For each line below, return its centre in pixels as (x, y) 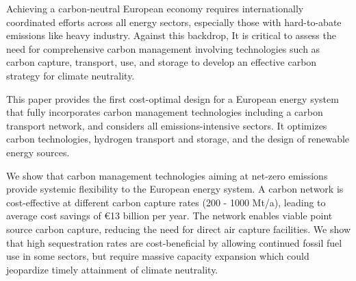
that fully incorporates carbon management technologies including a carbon (165, 112)
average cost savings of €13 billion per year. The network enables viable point (169, 216)
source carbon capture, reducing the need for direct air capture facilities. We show (178, 229)
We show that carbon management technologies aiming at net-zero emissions (167, 175)
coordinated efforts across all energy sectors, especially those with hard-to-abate (174, 22)
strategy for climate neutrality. (71, 75)
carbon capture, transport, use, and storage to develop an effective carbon (162, 62)
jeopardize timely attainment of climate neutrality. (112, 269)
